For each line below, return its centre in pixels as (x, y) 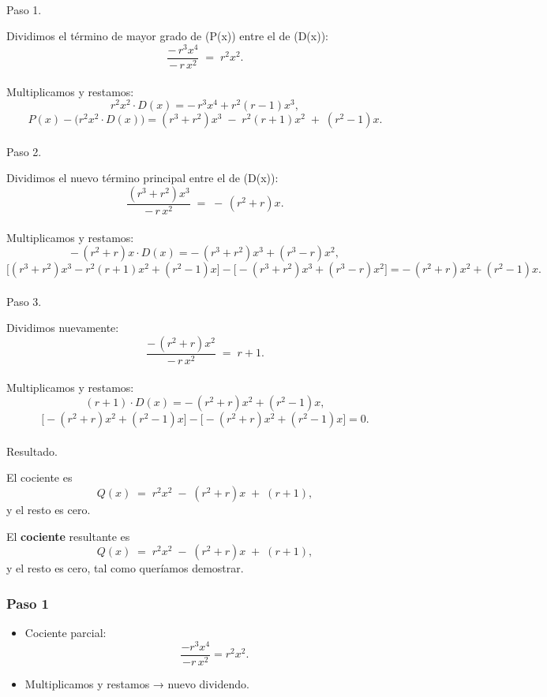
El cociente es (39, 477)
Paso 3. (24, 301)
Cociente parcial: (66, 632)
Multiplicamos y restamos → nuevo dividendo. (137, 683)
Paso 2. (24, 151)
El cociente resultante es (68, 536)
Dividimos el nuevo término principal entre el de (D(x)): (142, 178)
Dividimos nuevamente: (63, 328)
